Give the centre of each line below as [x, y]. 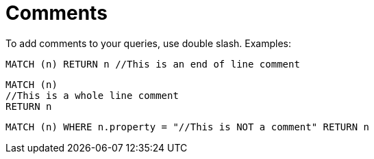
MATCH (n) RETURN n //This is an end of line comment [153, 64]
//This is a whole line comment [92, 95]
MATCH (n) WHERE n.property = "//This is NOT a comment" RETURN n [188, 127]
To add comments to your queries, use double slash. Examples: [149, 43]
